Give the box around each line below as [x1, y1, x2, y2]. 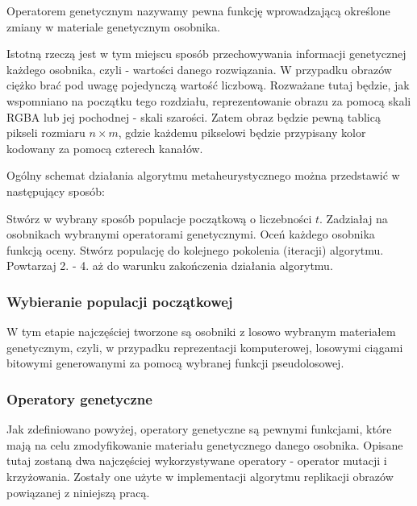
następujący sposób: [6, 182, 105, 199]
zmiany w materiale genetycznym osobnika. [6, 18, 220, 35]
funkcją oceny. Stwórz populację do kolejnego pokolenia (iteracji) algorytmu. [6, 241, 384, 258]
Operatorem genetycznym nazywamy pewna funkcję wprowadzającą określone [6, 2, 390, 19]
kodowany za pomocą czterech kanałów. [6, 139, 203, 156]
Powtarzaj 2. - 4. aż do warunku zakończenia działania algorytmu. [6, 257, 333, 274]
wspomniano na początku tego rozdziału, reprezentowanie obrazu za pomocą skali [6, 92, 411, 109]
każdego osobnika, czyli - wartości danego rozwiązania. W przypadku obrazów [6, 60, 392, 77]
